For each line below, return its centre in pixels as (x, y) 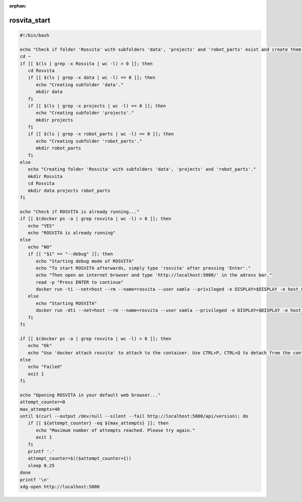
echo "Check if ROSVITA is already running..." (80, 211)
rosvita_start (30, 20)
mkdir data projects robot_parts (69, 191)
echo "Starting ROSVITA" (67, 303)
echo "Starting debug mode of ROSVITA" (85, 261)
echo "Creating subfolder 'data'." (80, 85)
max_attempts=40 (40, 409)
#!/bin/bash (35, 35)
